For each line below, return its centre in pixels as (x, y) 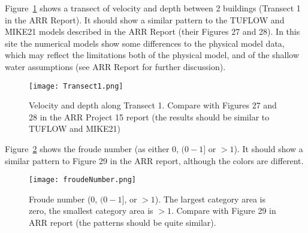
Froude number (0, (63, 199)
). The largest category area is (210, 199)
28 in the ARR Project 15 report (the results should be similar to (149, 116)
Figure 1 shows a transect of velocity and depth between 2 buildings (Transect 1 (153, 8)
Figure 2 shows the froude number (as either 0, (92, 149)
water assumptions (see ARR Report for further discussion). (115, 66)
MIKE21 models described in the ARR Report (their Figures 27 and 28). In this (153, 31)
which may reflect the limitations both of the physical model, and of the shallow (152, 55)
